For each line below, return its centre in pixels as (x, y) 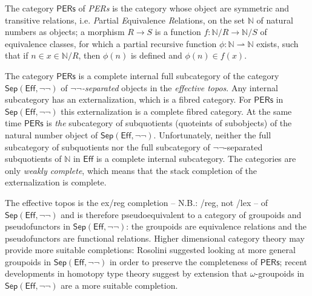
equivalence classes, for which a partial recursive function (111, 43)
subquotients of (33, 159)
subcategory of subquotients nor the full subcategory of (108, 146)
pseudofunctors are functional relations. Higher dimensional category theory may (155, 238)
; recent (294, 261)
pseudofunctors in (38, 226)
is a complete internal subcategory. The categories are (196, 159)
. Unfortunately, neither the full (212, 134)
